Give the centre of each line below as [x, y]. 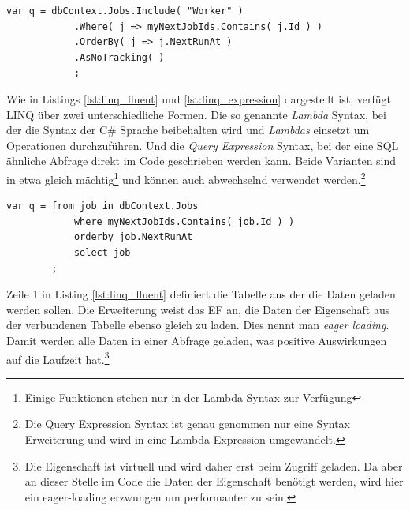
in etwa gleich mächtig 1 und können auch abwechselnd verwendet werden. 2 [186, 178]
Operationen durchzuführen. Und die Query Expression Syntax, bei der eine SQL [203, 145]
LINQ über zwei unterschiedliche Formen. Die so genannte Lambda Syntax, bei [196, 114]
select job [102, 252]
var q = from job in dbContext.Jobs [102, 206]
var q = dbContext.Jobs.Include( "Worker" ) [125, 11]
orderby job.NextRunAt [133, 237]
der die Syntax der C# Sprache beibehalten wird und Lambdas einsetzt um [188, 130]
